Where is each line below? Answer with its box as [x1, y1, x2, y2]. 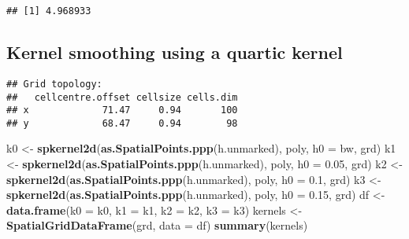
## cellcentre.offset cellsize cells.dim [6, 91, 238, 103]
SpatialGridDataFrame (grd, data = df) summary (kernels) [6, 217, 308, 233]
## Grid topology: [6, 78, 102, 90]
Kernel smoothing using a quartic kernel [6, 40, 343, 64]
